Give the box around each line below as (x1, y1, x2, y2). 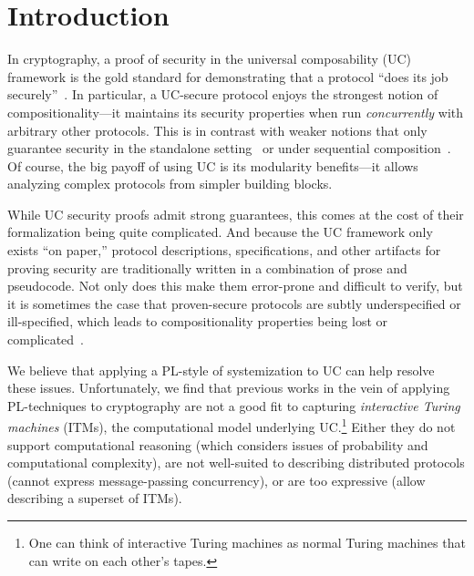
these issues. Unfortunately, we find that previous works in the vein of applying (7, 378, 450, 397)
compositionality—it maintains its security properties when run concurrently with (7, 102, 464, 121)
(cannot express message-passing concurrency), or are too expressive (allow (7, 470, 426, 489)
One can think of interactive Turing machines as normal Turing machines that (28, 533, 466, 552)
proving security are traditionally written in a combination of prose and (7, 258, 407, 277)
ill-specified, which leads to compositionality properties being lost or (7, 312, 388, 331)
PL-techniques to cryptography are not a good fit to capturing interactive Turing (7, 396, 460, 415)
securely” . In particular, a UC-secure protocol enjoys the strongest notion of (7, 85, 438, 104)
